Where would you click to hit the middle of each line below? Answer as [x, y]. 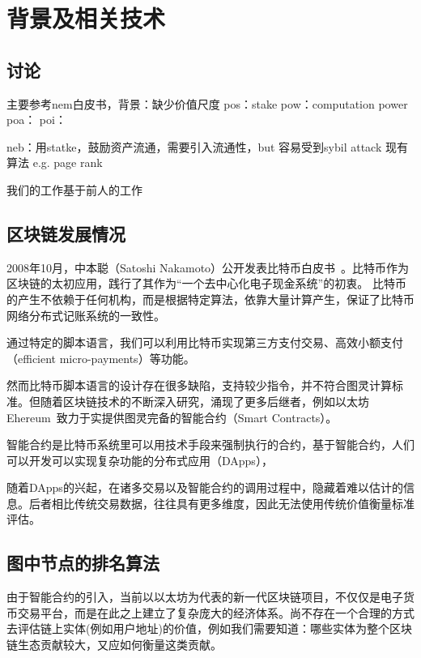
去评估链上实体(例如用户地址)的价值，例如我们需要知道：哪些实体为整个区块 [209, 628]
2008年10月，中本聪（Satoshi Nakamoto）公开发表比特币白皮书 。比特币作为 [208, 267]
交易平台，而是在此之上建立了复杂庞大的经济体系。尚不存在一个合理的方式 [216, 612]
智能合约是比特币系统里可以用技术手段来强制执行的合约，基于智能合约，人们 [210, 444]
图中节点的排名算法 [83, 563]
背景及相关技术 [86, 18]
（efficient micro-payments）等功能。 [101, 358]
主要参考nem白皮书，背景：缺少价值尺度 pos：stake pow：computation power [207, 103]
